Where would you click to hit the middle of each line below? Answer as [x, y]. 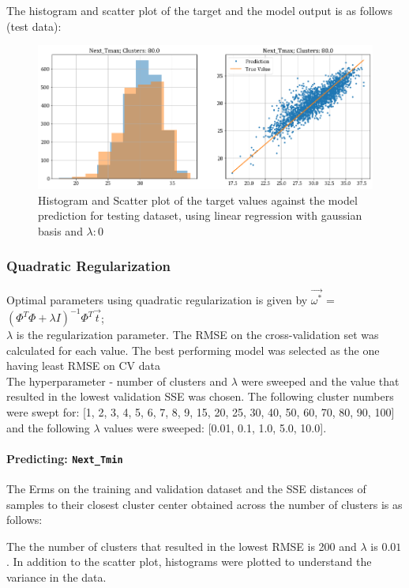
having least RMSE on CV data [83, 366]
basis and [60, 230]
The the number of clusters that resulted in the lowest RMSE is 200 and [182, 546]
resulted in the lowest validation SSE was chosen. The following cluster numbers [200, 396]
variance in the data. [56, 577]
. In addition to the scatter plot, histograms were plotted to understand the [189, 562]
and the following [48, 427]
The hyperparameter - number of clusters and [117, 381]
